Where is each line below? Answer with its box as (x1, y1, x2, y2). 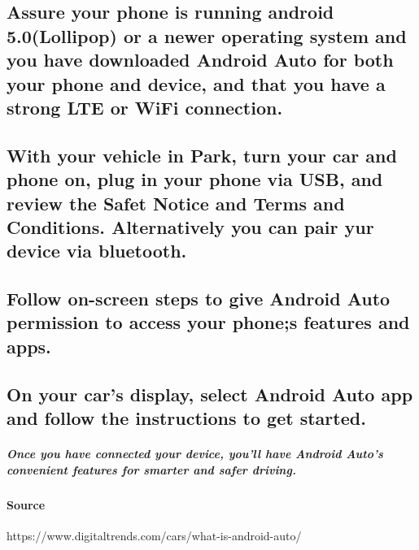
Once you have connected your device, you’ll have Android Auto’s (7, 445, 383, 462)
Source (7, 496, 46, 513)
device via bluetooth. (7, 238, 187, 263)
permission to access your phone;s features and (7, 310, 410, 335)
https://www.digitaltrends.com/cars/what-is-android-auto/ (7, 526, 302, 544)
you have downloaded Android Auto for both (7, 47, 394, 72)
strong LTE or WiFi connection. (7, 94, 283, 119)
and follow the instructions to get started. (7, 405, 366, 431)
